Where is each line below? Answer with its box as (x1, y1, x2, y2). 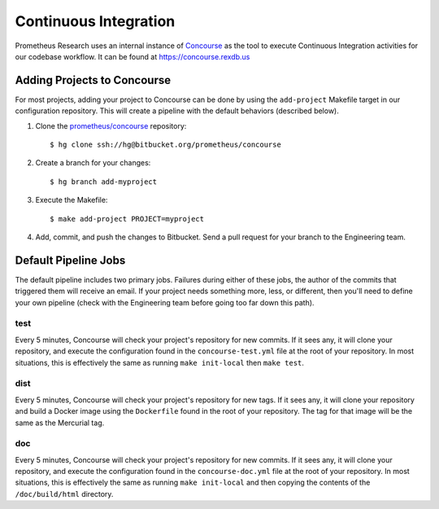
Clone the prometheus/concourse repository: (35, 121, 187, 130)
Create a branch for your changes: (35, 158, 151, 168)
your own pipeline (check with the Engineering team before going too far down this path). (15, 297, 315, 307)
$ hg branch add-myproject (50, 177, 158, 186)
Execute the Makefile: (35, 195, 108, 205)
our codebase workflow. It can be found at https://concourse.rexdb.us (15, 51, 250, 61)
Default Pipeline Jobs (15, 253, 126, 267)
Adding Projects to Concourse (15, 73, 171, 87)
